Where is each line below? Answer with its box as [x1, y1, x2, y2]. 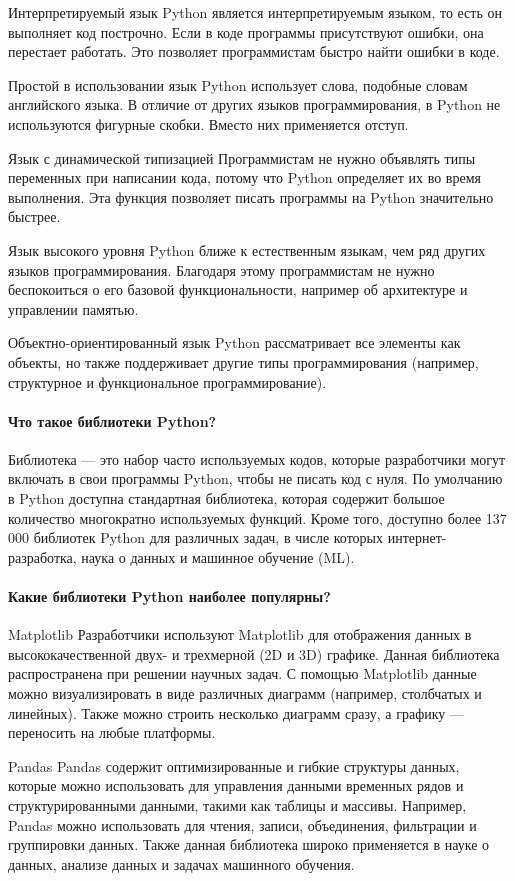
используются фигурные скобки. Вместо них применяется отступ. [8, 113, 409, 134]
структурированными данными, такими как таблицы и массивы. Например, [8, 795, 467, 815]
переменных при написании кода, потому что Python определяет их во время [8, 167, 481, 188]
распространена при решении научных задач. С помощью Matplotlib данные [8, 663, 477, 684]
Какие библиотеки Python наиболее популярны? [8, 586, 331, 607]
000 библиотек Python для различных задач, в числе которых [8, 527, 384, 548]
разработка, [8, 546, 77, 567]
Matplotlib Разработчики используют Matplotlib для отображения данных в [8, 624, 472, 645]
